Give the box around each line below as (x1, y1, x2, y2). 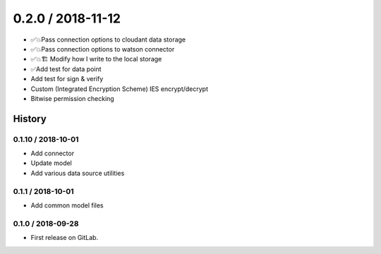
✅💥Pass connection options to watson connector (30, 44, 175, 53)
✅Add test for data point (30, 64, 102, 73)
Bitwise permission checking (30, 94, 114, 102)
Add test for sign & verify (30, 75, 104, 83)
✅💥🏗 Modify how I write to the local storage (30, 55, 162, 64)
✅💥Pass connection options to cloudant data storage (30, 35, 186, 44)
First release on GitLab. (30, 234, 99, 242)
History (13, 113, 47, 125)
